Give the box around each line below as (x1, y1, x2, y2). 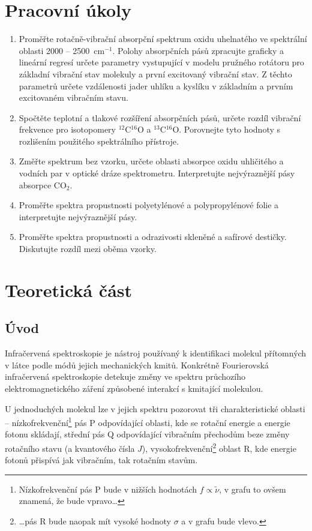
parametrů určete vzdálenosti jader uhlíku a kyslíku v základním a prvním (19, 79, 293, 92)
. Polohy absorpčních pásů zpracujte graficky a (112, 44, 284, 56)
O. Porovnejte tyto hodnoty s (172, 123, 281, 136)
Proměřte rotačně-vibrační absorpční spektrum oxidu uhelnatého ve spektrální (19, 32, 307, 45)
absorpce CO (19, 178, 67, 191)
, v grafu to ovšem (219, 482, 286, 495)
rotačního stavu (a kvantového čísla (5, 442, 135, 454)
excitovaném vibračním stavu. (19, 91, 128, 104)
